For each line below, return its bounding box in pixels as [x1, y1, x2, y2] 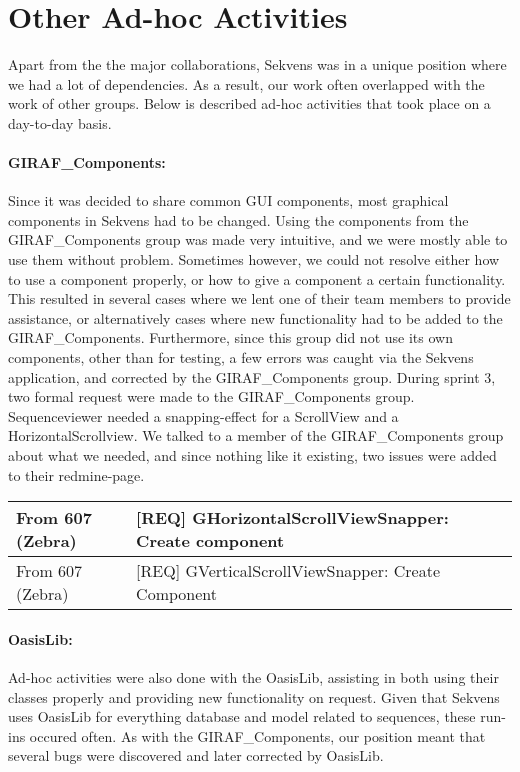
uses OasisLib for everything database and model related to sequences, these [8, 706, 476, 727]
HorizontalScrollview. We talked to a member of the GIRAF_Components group [8, 425, 504, 446]
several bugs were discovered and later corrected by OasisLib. [8, 745, 384, 766]
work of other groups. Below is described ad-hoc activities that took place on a [8, 93, 491, 114]
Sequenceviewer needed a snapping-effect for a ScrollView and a [8, 405, 399, 426]
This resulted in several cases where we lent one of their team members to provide [8, 288, 511, 309]
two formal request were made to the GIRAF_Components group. [8, 386, 415, 407]
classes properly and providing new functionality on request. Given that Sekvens [8, 686, 500, 707]
